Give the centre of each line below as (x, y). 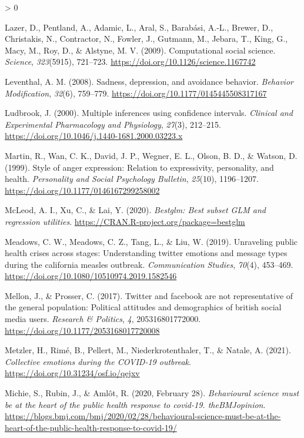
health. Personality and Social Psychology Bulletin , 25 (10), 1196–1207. (132, 179)
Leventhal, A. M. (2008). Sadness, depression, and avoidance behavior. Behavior (149, 81)
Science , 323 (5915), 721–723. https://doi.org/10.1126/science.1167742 (130, 62)
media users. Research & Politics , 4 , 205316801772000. (103, 319)
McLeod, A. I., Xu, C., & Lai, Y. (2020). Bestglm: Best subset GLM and (135, 210)
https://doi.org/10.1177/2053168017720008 (82, 330)
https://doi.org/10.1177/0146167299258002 (82, 190)
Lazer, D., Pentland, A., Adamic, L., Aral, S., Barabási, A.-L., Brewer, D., (139, 27)
